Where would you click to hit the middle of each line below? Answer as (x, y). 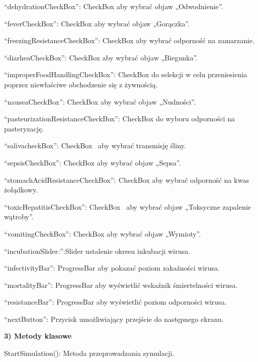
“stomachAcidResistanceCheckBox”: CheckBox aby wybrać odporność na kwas (127, 179)
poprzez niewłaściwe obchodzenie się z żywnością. (81, 84)
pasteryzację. (24, 128)
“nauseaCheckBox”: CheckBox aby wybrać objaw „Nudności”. (100, 101)
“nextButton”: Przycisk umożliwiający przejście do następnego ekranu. (114, 319)
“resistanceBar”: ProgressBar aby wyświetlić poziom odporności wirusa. (116, 302)
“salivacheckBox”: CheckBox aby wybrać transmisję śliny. (95, 145)
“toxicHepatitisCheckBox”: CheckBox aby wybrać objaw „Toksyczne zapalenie (128, 206)
